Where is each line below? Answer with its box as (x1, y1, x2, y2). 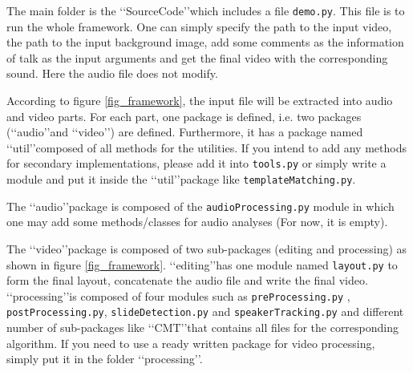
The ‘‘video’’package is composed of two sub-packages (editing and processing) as (6, 240, 407, 257)
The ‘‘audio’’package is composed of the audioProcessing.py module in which (6, 197, 395, 214)
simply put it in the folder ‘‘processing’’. (6, 350, 203, 367)
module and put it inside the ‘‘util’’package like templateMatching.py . (6, 171, 356, 188)
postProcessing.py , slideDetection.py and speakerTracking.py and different (6, 303, 404, 320)
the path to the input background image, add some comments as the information (6, 34, 404, 51)
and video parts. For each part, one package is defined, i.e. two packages (6, 107, 362, 124)
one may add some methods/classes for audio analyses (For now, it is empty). (6, 213, 388, 230)
